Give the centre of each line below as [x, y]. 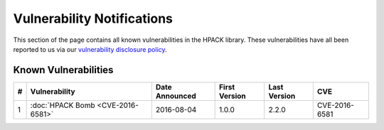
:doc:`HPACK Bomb [63, 105]
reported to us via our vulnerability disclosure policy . [90, 49]
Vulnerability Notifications [93, 18]
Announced [176, 96]
